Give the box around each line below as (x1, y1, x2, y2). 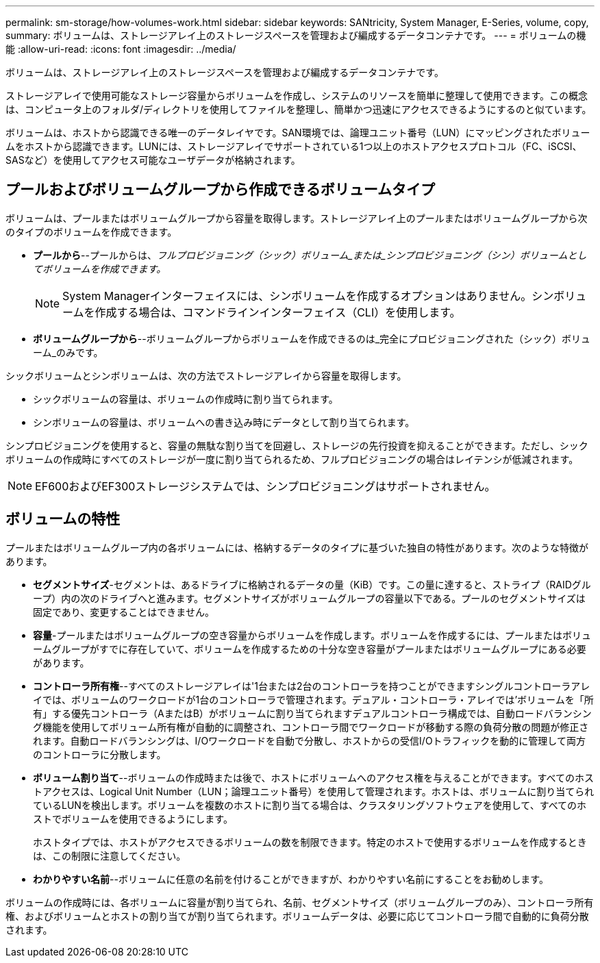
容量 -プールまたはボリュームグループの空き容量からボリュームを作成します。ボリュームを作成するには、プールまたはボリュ (33, 629, 591, 641)
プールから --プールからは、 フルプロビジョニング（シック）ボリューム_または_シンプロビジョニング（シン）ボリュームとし (33, 249, 587, 261)
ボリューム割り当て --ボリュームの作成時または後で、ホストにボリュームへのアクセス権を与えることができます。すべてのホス (33, 771, 595, 784)
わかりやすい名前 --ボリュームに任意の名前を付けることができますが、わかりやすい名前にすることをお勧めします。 (33, 873, 549, 885)
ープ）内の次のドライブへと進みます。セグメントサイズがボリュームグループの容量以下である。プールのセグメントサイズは (33, 592, 586, 604)
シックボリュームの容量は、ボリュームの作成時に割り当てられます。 (33, 392, 338, 405)
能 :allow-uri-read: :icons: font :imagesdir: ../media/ (5, 43, 236, 55)
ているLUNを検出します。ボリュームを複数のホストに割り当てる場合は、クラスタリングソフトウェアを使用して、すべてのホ (33, 799, 587, 811)
